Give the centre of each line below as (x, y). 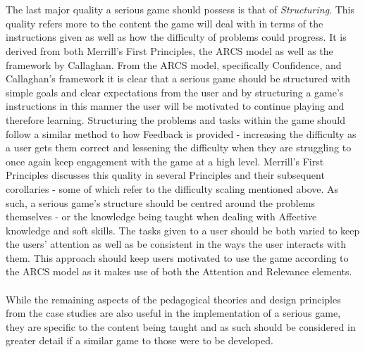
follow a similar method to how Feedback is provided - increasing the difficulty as (181, 133)
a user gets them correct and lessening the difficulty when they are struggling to (179, 147)
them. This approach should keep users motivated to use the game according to (177, 257)
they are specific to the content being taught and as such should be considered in (181, 326)
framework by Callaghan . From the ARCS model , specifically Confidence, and (174, 64)
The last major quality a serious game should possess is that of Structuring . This (180, 10)
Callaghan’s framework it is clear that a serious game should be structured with (178, 78)
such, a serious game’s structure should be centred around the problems (161, 202)
